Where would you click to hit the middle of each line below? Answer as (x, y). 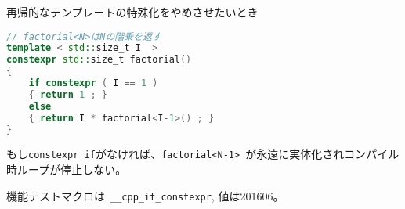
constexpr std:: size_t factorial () (99, 60)
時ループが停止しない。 (67, 169)
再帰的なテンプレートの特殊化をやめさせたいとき (132, 12)
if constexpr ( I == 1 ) (93, 83)
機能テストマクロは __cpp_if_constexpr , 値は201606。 (145, 195)
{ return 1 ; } (68, 94)
